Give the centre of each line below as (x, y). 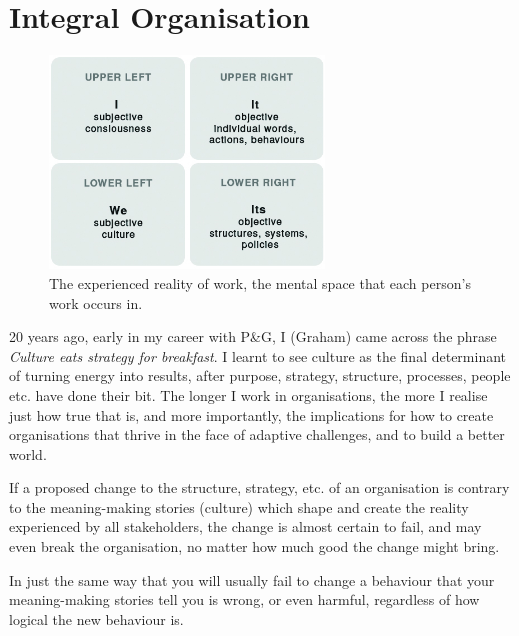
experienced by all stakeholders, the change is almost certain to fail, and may (245, 526)
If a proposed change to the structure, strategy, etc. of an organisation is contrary (259, 487)
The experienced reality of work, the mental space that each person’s (260, 282)
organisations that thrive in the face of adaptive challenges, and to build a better (257, 434)
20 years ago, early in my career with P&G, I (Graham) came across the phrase (253, 336)
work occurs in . (96, 302)
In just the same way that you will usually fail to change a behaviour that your (252, 579)
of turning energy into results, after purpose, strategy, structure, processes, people (260, 375)
